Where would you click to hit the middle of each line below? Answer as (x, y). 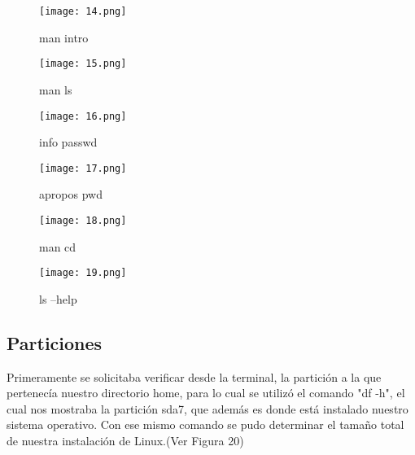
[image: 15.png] (83, 64)
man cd (58, 246)
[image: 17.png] (83, 168)
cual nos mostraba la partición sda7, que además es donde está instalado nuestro (207, 408)
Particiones (55, 342)
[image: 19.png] (83, 273)
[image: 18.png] (83, 221)
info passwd (68, 142)
